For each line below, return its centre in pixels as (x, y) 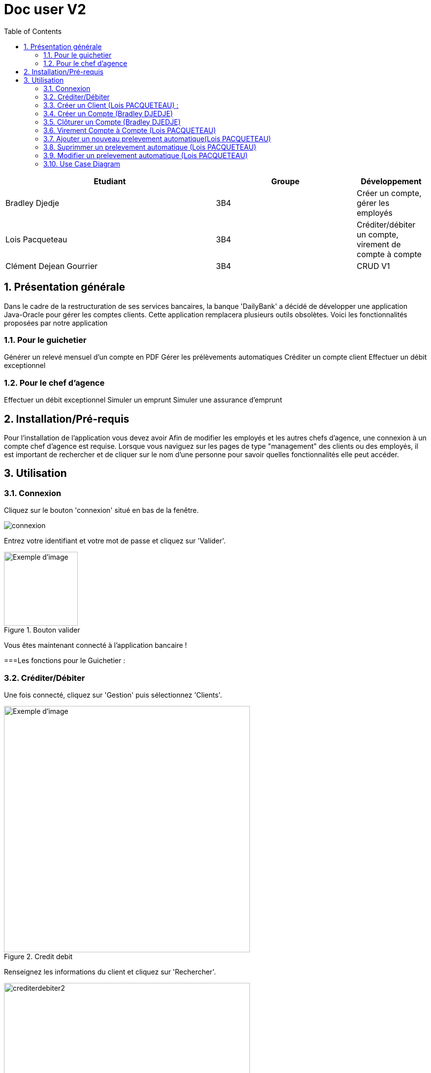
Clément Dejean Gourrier (52, 266)
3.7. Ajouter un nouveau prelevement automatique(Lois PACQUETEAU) (157, 138)
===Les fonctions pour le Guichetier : (65, 661)
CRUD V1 (373, 266)
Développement (391, 181)
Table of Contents (33, 31)
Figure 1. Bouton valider (42, 630)
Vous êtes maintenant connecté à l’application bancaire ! (95, 645)
